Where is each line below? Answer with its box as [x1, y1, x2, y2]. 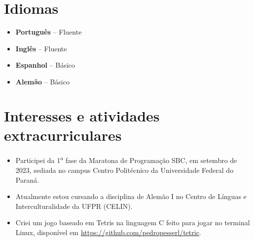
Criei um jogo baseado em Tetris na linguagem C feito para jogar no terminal [15, 217, 250, 228]
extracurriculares [4, 124, 122, 145]
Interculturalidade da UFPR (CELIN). [15, 201, 133, 211]
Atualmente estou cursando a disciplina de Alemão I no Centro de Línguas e [15, 191, 247, 201]
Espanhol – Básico [15, 60, 75, 70]
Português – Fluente [15, 27, 82, 37]
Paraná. [15, 174, 39, 185]
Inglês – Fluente [15, 43, 67, 53]
